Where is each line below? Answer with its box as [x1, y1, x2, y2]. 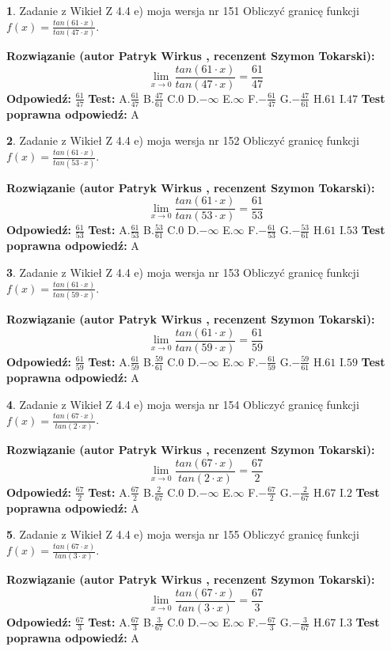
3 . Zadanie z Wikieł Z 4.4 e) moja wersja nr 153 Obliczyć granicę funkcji [6, 264, 359, 281]
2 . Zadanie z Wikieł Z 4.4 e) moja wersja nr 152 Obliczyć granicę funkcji [6, 132, 359, 149]
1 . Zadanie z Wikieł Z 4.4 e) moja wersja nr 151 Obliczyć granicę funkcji [6, 2, 359, 18]
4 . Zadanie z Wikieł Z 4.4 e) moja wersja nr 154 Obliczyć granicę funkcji [6, 396, 359, 412]
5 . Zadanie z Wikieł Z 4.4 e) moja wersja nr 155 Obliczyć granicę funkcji [6, 526, 359, 543]
